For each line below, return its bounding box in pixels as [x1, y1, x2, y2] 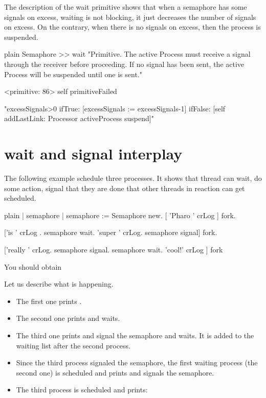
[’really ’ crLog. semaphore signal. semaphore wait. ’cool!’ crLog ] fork [4, 244, 223, 255]
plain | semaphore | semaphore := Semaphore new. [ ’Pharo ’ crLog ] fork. [4, 209, 236, 220]
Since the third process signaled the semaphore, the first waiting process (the [16, 357, 258, 368]
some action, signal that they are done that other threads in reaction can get [4, 182, 245, 193]
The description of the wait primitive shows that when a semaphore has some [4, 2, 247, 12]
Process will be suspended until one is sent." [4, 68, 142, 79]
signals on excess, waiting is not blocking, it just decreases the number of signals [4, 11, 256, 22]
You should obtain [4, 261, 62, 272]
